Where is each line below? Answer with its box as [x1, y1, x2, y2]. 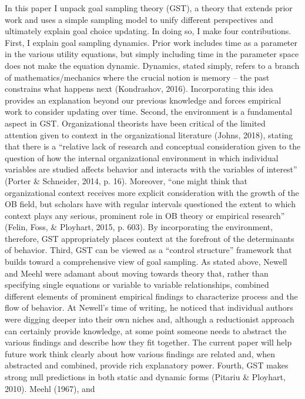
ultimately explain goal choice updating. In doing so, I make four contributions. [5, 25, 291, 37]
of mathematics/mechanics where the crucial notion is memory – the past [5, 71, 270, 83]
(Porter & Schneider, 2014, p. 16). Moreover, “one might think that [5, 174, 248, 187]
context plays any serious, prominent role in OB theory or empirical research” [5, 209, 285, 221]
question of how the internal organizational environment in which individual [5, 151, 279, 164]
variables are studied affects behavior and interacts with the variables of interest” [5, 163, 297, 175]
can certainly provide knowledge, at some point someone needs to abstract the [5, 324, 287, 337]
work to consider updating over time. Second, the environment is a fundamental [5, 105, 293, 118]
